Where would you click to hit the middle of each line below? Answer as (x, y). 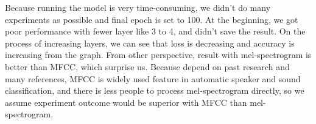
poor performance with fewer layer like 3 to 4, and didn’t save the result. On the (155, 31)
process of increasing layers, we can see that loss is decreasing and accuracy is (150, 43)
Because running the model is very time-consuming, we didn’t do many (138, 7)
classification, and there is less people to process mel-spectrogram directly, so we (155, 90)
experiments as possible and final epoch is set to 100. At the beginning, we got (152, 19)
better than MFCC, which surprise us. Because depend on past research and (147, 66)
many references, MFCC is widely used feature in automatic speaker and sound (153, 78)
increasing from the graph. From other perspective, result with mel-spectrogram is (158, 55)
